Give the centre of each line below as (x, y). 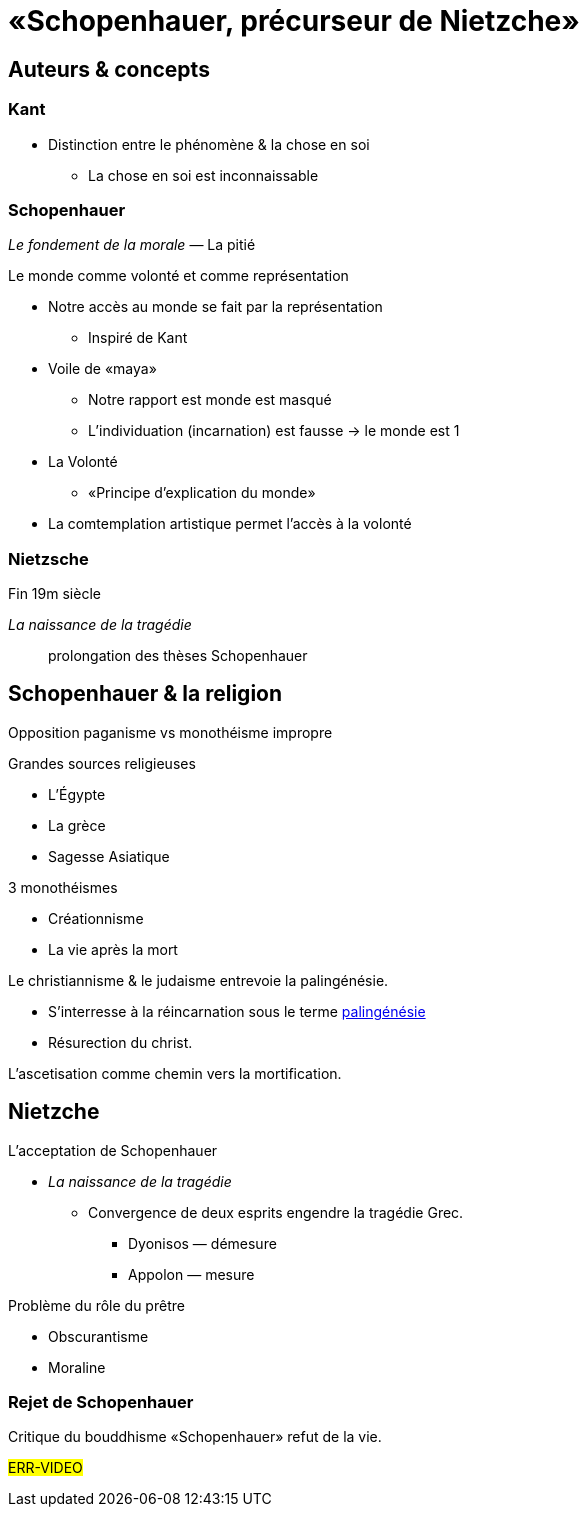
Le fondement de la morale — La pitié (132, 245)
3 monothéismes (63, 887)
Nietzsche (48, 558)
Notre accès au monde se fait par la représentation (215, 307)
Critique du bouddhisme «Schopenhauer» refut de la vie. (195, 1437)
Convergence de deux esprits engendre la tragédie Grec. (276, 1212)
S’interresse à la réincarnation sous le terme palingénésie (237, 1011)
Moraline (77, 1367)
